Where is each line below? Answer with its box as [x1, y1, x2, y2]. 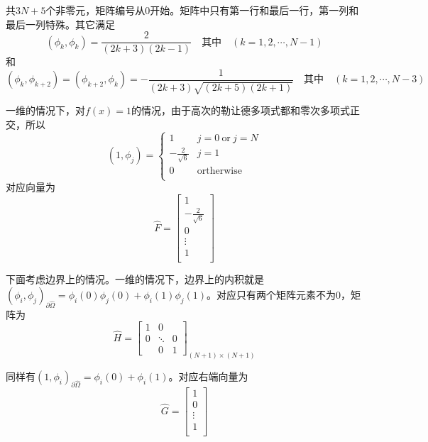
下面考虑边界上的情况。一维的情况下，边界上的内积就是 [6, 272, 264, 287]
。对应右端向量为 [168, 369, 248, 384]
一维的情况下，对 [6, 103, 85, 118]
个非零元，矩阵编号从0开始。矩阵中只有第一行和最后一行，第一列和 [45, 3, 359, 17]
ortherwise [197, 166, 242, 177]
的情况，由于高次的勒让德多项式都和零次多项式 [131, 103, 351, 118]
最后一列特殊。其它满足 [6, 16, 115, 31]
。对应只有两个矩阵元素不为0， [207, 287, 351, 302]
